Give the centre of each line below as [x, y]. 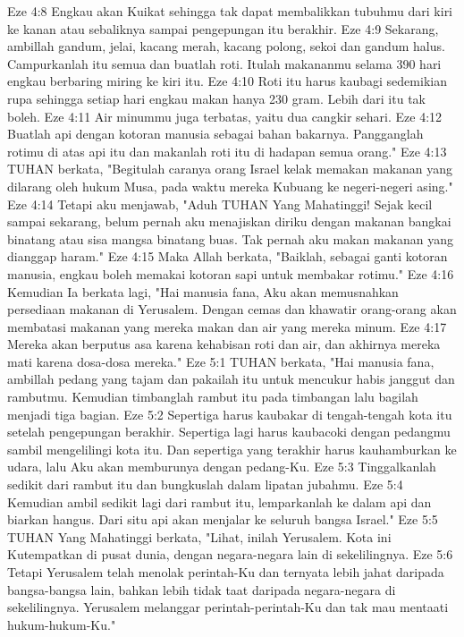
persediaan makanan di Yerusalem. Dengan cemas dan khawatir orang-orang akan [232, 309]
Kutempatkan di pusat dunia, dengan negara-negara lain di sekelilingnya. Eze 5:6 [230, 554]
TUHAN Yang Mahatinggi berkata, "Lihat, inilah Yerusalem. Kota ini [199, 536]
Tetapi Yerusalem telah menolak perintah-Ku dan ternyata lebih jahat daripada [226, 572]
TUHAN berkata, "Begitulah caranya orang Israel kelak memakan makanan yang [230, 169]
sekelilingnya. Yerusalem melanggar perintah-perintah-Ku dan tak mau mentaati [228, 607]
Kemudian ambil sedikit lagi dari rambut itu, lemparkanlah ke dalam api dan [219, 501]
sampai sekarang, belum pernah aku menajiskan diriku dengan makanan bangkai [229, 221]
